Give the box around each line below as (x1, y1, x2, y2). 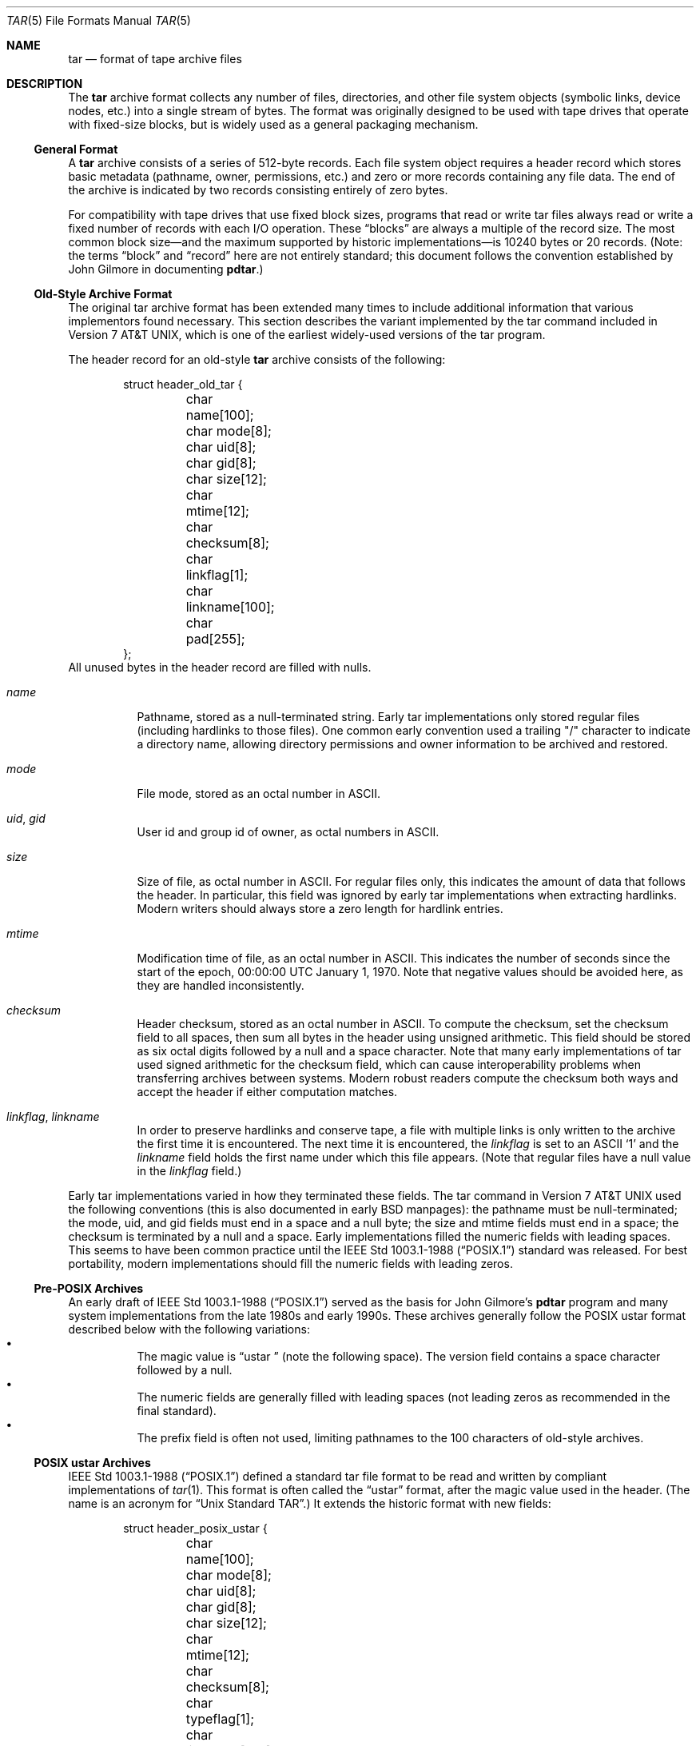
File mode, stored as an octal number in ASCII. (137, 787, 381, 800)
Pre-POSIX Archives (34, 1282, 144, 1295)
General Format (34, 142, 118, 156)
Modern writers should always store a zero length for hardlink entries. (137, 902, 503, 915)
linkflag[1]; (185, 567, 249, 583)
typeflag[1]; (185, 1711, 254, 1727)
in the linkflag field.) (137, 1164, 242, 1178)
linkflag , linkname (6, 1110, 100, 1123)
